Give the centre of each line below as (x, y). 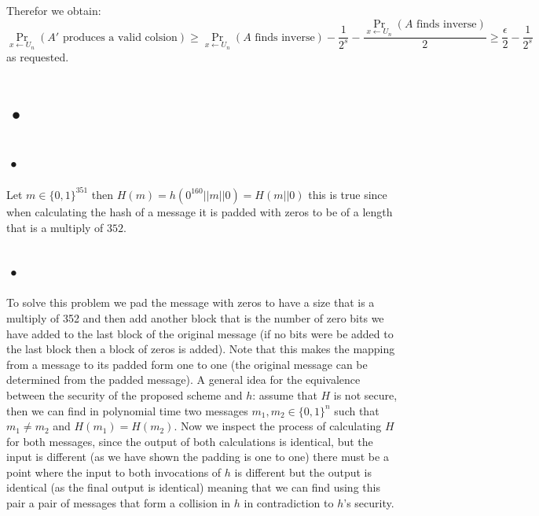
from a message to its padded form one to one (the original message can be (187, 364)
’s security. (369, 503)
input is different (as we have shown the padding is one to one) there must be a (198, 457)
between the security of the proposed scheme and (125, 394)
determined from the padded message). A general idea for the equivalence (183, 380)
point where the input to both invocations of (114, 472)
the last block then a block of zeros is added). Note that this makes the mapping (201, 349)
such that (357, 410)
